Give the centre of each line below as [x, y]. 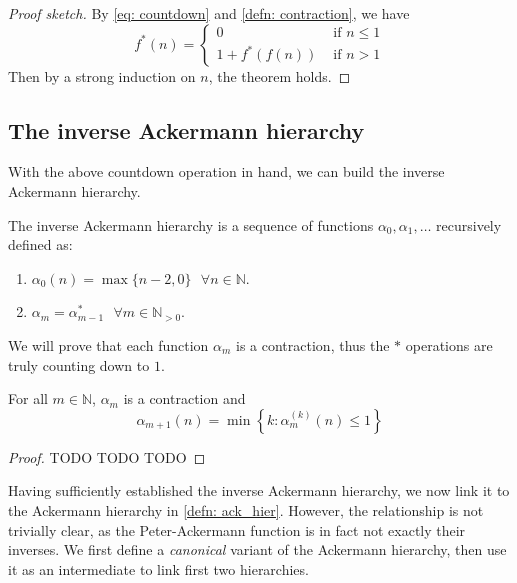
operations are [449, 344]
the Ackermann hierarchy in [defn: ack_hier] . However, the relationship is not [246, 509]
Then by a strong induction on [102, 75]
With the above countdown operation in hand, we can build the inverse [226, 171]
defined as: [40, 244]
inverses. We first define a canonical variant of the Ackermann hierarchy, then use [257, 549]
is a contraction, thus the [313, 344]
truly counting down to [79, 364]
